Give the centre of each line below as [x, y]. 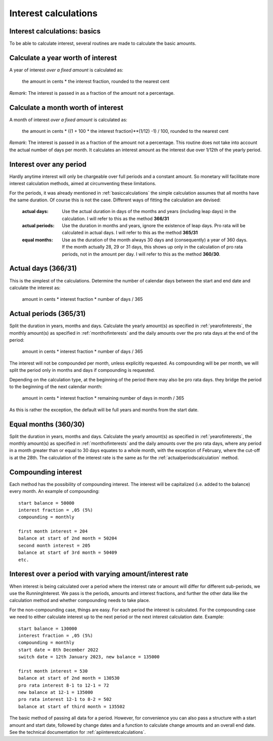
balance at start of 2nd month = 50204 [68, 538]
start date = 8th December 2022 [58, 650]
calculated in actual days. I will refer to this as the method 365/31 [130, 233]
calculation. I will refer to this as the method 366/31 [116, 219]
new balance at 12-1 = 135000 [56, 693]
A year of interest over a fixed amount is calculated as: [66, 70]
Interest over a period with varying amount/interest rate [99, 574]
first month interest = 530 [53, 671]
